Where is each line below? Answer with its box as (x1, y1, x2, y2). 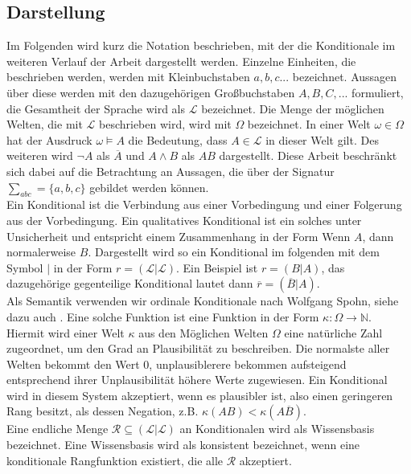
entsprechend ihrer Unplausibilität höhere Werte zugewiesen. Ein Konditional (6, 371, 388, 388)
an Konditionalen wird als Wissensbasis (179, 420, 375, 437)
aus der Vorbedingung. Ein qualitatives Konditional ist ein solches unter (6, 211, 362, 228)
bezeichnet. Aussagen (292, 68, 397, 85)
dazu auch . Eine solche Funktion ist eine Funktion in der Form (6, 308, 319, 325)
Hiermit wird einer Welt (6, 324, 125, 341)
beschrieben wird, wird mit (99, 116, 232, 133)
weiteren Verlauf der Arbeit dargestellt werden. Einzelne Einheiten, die (6, 52, 356, 69)
